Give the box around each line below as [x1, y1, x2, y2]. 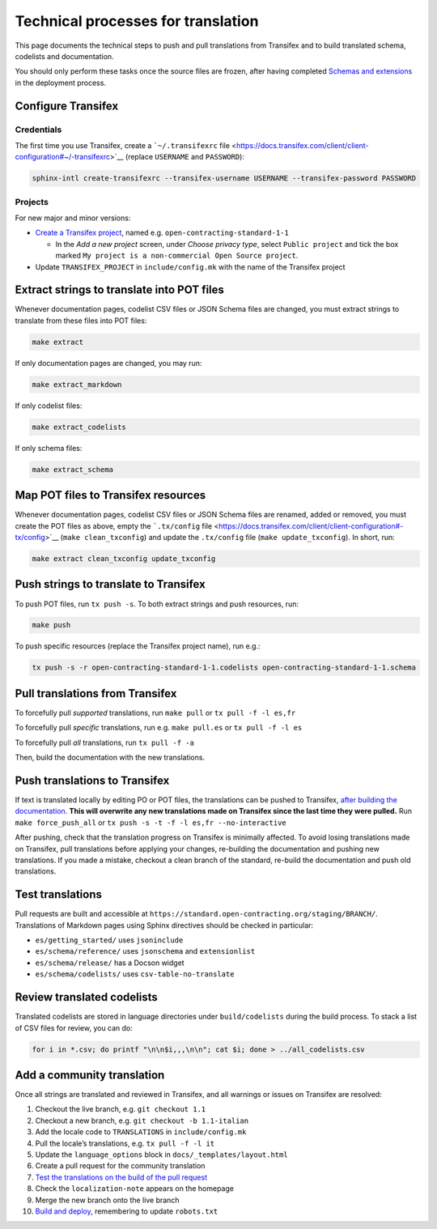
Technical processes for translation [15, 12, 259, 30]
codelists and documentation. [15, 51, 114, 61]
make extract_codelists [32, 422, 127, 432]
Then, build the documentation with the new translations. [15, 753, 206, 763]
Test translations [15, 887, 103, 902]
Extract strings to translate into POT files [15, 283, 224, 297]
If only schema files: [15, 443, 83, 453]
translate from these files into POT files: [15, 316, 147, 325]
